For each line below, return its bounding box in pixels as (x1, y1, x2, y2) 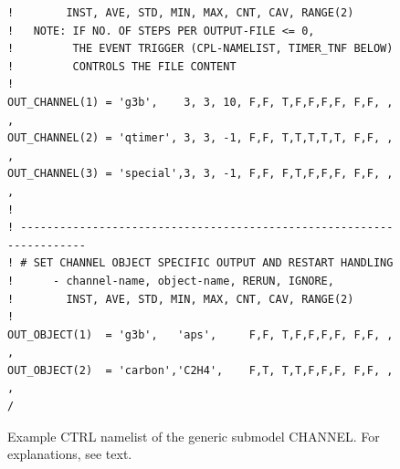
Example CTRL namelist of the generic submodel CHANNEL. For (7, 426, 380, 445)
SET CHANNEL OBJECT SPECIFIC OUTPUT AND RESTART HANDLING (33, 256, 394, 270)
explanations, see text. (7, 444, 132, 464)
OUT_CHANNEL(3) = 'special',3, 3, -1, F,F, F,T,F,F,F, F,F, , (7, 167, 394, 181)
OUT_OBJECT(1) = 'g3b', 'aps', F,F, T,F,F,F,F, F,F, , (7, 328, 394, 341)
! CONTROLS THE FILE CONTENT (7, 59, 237, 73)
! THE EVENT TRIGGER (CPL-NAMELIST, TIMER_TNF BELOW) (7, 42, 394, 56)
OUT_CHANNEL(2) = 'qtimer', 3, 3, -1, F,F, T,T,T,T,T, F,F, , (7, 131, 394, 145)
